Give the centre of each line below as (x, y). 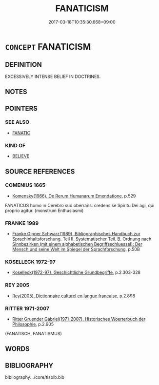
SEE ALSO (17, 122)
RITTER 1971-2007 (27, 308)
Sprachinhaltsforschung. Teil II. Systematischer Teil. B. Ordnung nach (82, 239)
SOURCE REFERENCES (40, 171)
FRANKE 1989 (22, 223)
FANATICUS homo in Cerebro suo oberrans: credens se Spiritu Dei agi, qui (80, 205)
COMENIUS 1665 (25, 185)
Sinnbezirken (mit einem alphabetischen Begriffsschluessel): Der (77, 244)
